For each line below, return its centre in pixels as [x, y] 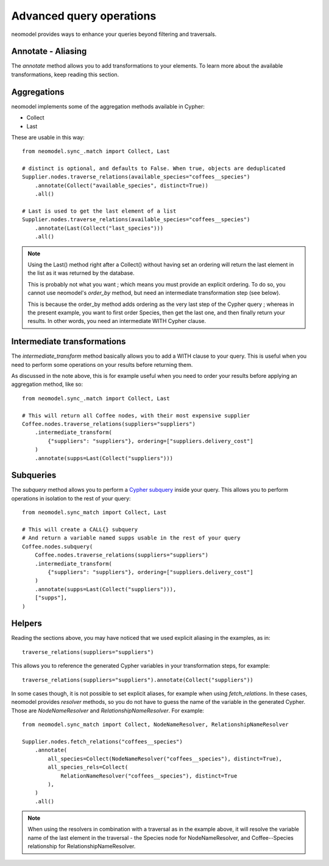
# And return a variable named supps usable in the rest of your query [131, 538]
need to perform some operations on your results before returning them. [102, 364]
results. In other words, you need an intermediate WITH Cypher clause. [117, 321]
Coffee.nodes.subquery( [58, 546]
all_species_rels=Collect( [88, 767]
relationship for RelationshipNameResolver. [82, 846]
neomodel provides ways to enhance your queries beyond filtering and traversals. [114, 34]
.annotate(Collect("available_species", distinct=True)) [121, 185]
